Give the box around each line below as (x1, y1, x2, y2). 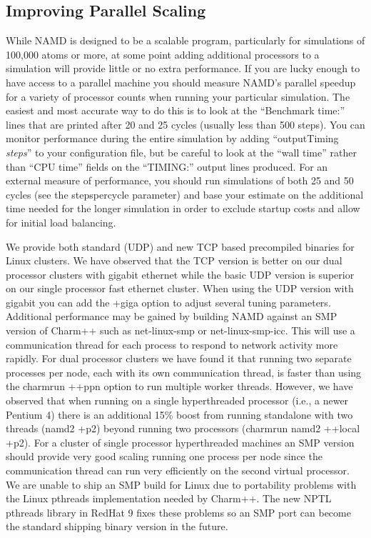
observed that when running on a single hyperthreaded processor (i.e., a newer (6, 393, 349, 408)
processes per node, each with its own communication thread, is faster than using (6, 364, 362, 379)
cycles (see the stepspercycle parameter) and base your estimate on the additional (6, 186, 364, 201)
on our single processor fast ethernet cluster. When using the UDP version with (6, 281, 354, 296)
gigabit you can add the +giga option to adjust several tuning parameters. (6, 294, 331, 309)
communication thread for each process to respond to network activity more (6, 337, 338, 352)
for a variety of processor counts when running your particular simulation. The (6, 89, 350, 104)
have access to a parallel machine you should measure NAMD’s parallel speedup (6, 74, 356, 89)
